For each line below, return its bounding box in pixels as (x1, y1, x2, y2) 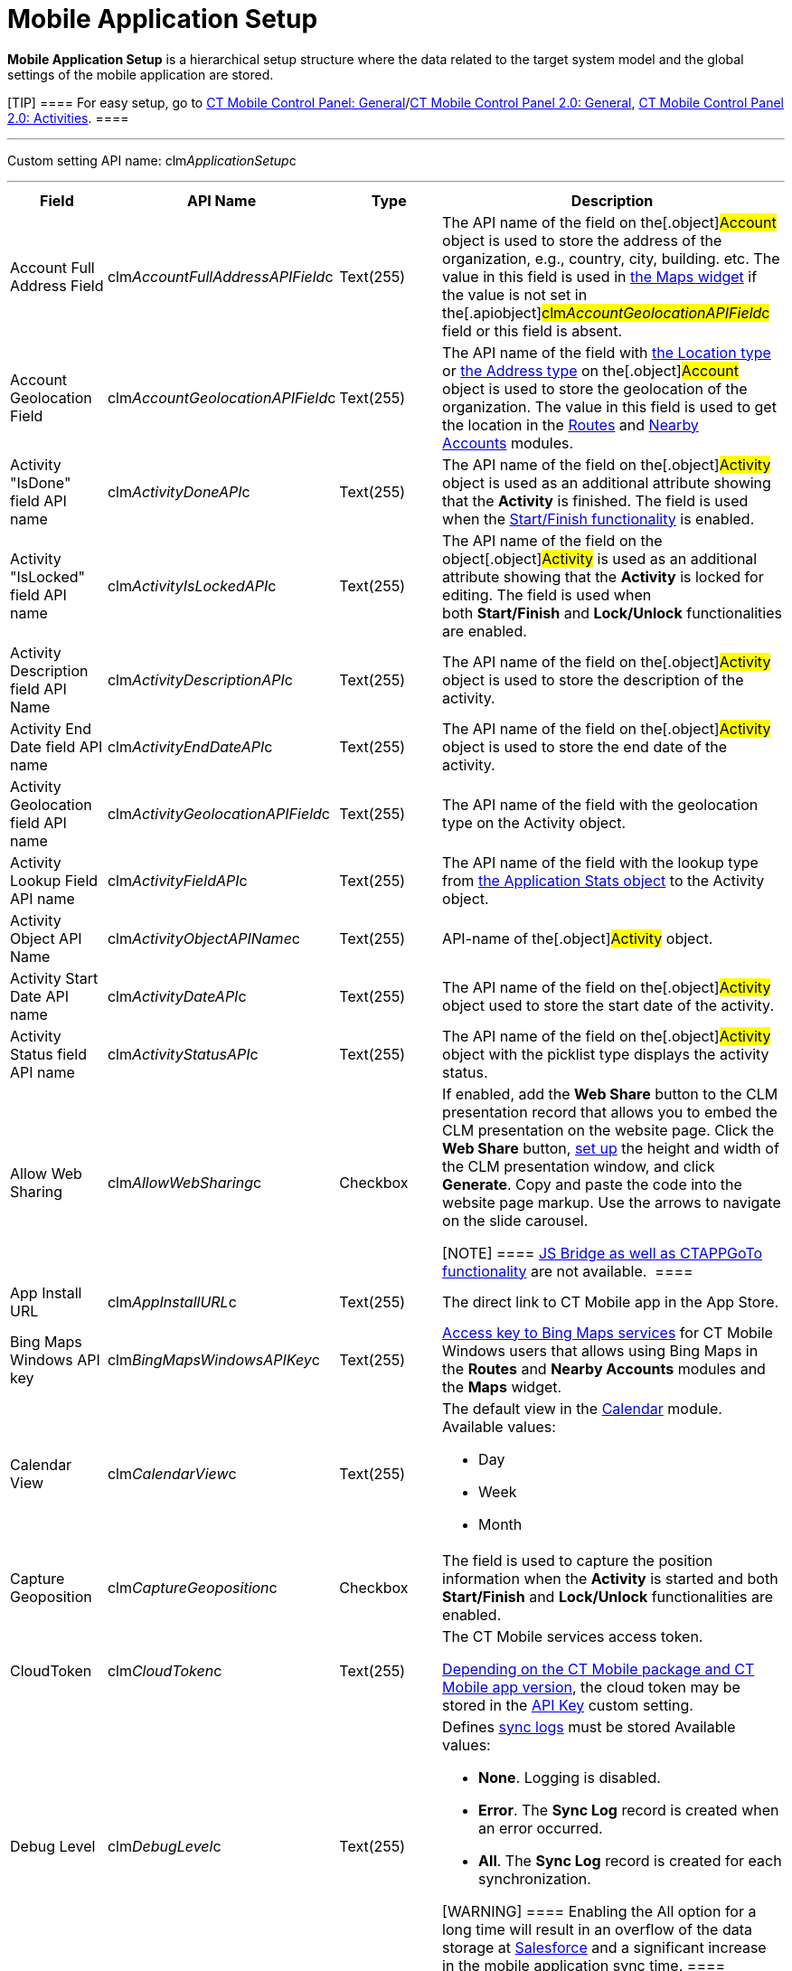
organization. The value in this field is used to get (442, 397, 777, 416)
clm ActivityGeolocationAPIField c (107, 804, 330, 823)
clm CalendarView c (107, 1464, 237, 1483)
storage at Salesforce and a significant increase (442, 1938, 767, 1957)
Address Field (10, 276, 104, 295)
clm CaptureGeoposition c (107, 1578, 278, 1597)
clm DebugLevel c (107, 1836, 222, 1855)
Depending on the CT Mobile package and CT (442, 1659, 755, 1678)
